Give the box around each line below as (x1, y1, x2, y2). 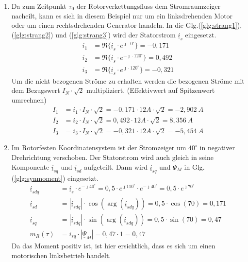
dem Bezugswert (11, 85, 60, 95)
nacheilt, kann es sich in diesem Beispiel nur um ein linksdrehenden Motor (11, 10, 233, 20)
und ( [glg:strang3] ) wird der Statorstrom (55, 29, 176, 39)
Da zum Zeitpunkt (11, 1, 66, 11)
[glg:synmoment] (14, 173, 63, 183)
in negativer (199, 142, 235, 153)
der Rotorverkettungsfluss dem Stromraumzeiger (76, 1, 221, 11)
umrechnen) (11, 95, 47, 105)
